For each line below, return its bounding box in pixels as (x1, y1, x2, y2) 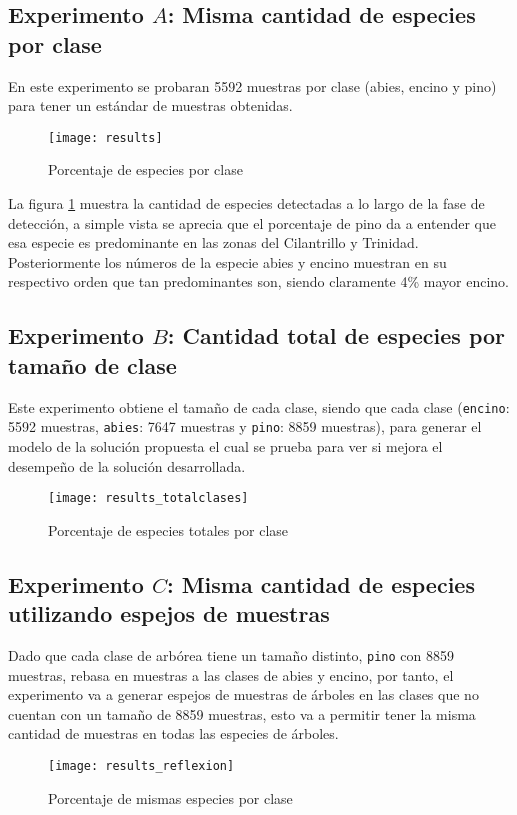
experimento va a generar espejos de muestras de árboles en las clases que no (8, 684, 479, 705)
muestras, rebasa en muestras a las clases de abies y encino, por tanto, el (8, 664, 454, 685)
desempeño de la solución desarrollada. (8, 455, 246, 476)
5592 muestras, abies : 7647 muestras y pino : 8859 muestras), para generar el (8, 416, 482, 437)
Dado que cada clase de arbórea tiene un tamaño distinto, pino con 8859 (8, 644, 454, 665)
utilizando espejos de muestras (8, 598, 330, 629)
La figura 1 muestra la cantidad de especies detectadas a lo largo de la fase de (8, 193, 485, 214)
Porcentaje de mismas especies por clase (48, 787, 293, 808)
